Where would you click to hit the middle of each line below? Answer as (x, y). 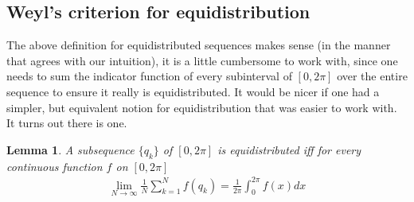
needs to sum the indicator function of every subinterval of (149, 76)
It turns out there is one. (67, 123)
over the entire (372, 76)
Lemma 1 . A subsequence (70, 149)
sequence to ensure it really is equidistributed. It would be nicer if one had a (193, 91)
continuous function (55, 166)
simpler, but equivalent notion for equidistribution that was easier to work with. (202, 107)
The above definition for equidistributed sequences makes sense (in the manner (199, 45)
